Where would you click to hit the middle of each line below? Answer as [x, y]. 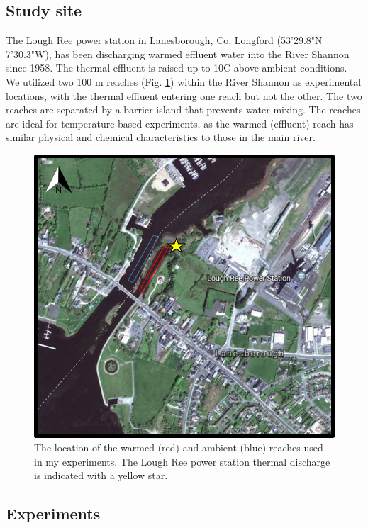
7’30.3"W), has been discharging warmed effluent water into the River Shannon [178, 54]
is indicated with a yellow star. [101, 475]
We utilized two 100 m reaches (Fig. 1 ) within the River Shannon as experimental [184, 81]
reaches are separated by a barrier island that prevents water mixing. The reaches [183, 109]
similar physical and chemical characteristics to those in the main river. [161, 137]
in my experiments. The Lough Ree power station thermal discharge [182, 461]
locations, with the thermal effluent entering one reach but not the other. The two [184, 95]
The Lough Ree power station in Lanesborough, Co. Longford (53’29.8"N [164, 40]
